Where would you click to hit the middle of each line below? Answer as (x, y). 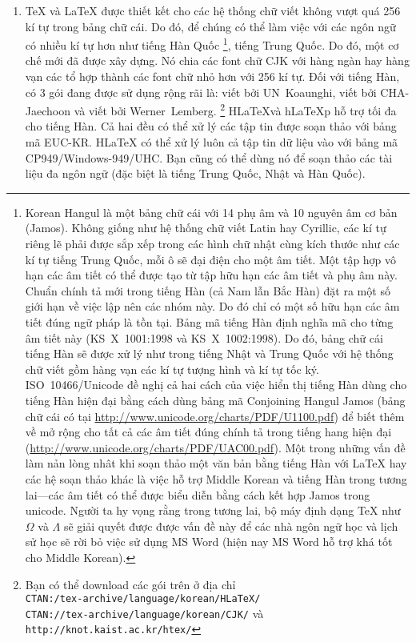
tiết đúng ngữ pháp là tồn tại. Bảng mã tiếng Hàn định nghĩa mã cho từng (209, 322)
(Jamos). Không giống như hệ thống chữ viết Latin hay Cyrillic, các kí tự (206, 228)
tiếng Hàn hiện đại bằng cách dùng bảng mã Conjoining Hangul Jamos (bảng (215, 400)
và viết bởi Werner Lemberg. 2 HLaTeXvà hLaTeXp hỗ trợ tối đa (235, 109)
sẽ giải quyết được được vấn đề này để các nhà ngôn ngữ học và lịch (231, 526)
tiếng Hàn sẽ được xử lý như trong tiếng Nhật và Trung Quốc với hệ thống (209, 353)
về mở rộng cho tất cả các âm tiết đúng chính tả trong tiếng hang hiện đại (208, 432)
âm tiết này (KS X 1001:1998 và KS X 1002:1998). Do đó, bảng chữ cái (204, 337)
